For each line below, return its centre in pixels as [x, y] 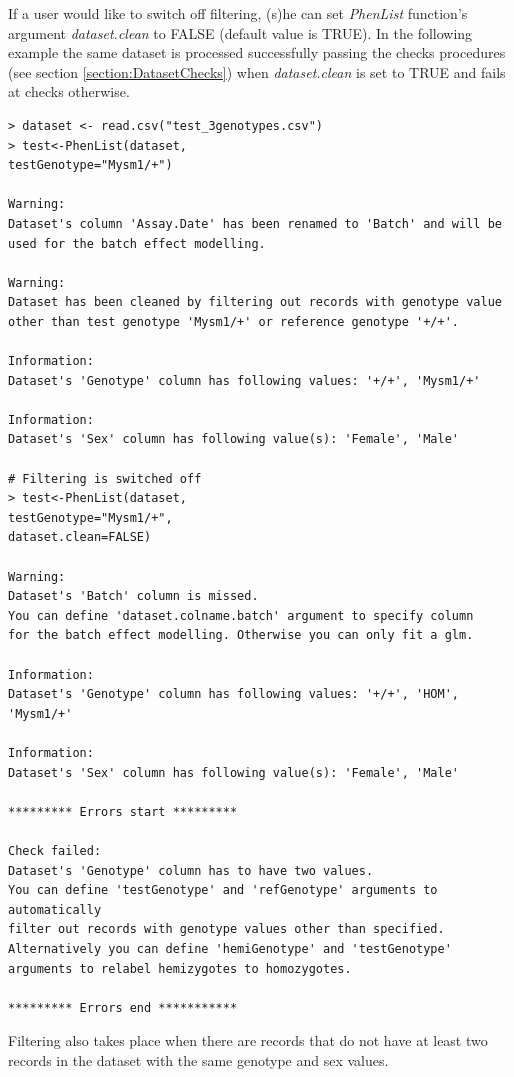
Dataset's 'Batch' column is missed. [133, 596]
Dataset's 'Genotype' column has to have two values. [191, 870]
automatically [55, 909]
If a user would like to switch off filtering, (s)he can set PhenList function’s [238, 13]
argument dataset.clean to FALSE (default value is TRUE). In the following [240, 32]
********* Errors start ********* [123, 811]
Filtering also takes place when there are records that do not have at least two [248, 1040]
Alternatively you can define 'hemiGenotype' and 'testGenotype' [230, 948]
